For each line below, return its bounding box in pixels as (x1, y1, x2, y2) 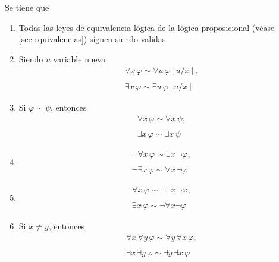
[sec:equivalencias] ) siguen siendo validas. (18, 33, 168, 45)
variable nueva (53, 52, 106, 65)
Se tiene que (5, 1, 49, 13)
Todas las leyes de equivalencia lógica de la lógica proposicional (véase (18, 21, 275, 33)
